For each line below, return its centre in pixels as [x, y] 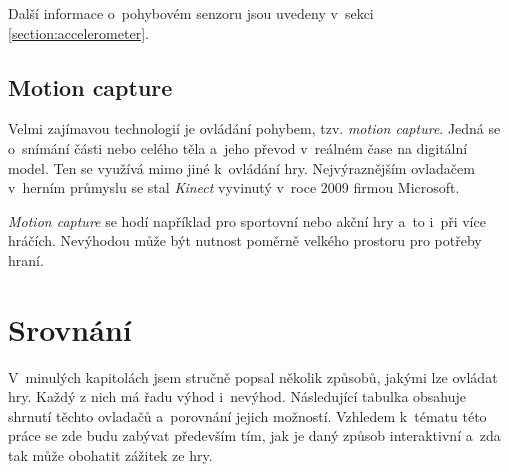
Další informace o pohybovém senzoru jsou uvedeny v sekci [191, 13]
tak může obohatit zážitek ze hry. [110, 455]
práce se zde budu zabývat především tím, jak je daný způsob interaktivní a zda [254, 435]
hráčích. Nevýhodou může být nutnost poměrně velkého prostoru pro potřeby [245, 240]
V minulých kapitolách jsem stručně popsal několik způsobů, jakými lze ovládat [253, 376]
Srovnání [70, 328]
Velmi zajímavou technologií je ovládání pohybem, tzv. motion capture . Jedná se [254, 128]
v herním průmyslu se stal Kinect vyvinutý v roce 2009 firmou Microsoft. [234, 187]
